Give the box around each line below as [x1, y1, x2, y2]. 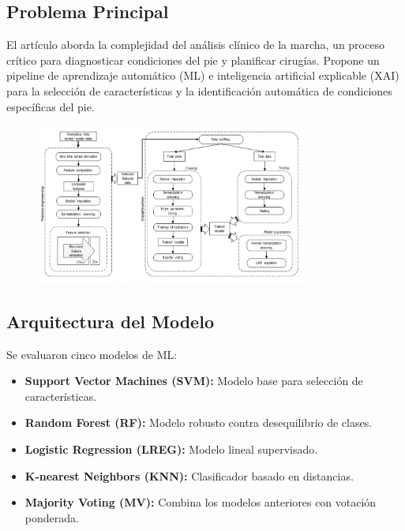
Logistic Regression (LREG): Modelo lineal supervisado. [24, 441, 318, 458]
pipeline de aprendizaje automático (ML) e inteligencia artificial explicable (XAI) [6, 67, 399, 84]
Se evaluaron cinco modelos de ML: [6, 346, 178, 362]
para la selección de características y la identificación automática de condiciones [6, 82, 392, 99]
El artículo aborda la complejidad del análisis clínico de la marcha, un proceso [6, 36, 384, 53]
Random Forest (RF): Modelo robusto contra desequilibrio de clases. [24, 414, 373, 431]
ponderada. [24, 509, 79, 525]
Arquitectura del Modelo [6, 309, 214, 333]
